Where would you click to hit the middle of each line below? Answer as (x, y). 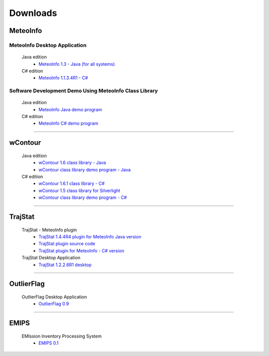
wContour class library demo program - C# (83, 197)
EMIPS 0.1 (49, 343)
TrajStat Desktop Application (51, 258)
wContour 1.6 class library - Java (72, 163)
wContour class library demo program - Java (85, 170)
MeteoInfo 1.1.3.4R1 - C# (63, 78)
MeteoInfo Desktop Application (48, 45)
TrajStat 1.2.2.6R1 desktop (65, 265)
